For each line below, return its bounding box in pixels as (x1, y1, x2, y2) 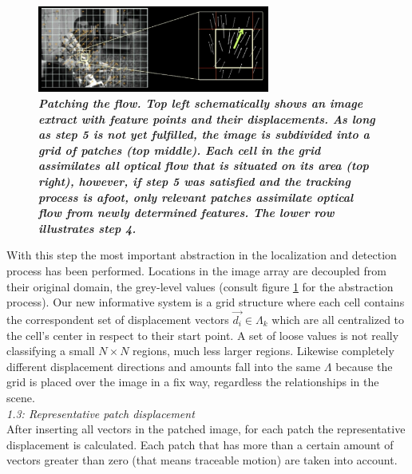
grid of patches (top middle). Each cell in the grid (38, 141, 321, 158)
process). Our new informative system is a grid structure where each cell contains (6, 294, 405, 310)
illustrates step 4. (38, 219, 137, 236)
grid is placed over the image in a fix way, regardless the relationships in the (6, 373, 379, 390)
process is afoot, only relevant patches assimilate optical (38, 188, 354, 205)
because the (335, 357, 393, 374)
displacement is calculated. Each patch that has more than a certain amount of (6, 436, 394, 452)
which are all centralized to (271, 310, 405, 327)
